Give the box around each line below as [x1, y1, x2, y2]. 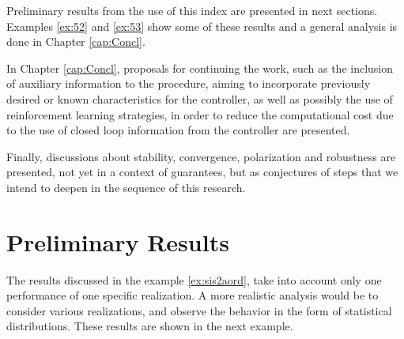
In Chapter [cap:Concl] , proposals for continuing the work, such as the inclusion [6, 59, 394, 76]
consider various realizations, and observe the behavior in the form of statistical [6, 302, 392, 318]
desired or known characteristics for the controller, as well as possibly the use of [6, 90, 393, 107]
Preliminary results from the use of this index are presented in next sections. [6, 2, 378, 18]
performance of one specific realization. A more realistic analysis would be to [6, 287, 379, 303]
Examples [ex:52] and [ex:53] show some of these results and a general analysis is [6, 17, 398, 34]
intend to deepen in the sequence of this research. [6, 179, 246, 195]
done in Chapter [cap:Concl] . [6, 33, 145, 50]
